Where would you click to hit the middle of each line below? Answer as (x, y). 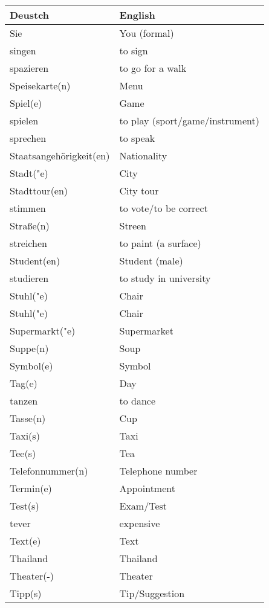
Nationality (143, 155)
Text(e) (25, 541)
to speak (137, 138)
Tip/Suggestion (152, 593)
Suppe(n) (29, 348)
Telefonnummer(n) (49, 471)
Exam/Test (143, 506)
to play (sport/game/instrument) (189, 120)
